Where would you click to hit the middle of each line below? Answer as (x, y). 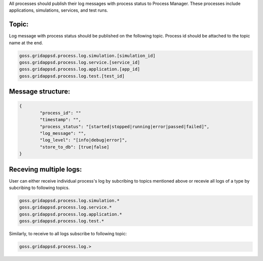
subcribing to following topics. (39, 188)
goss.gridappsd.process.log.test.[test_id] (72, 76)
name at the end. (26, 43)
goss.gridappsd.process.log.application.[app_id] (80, 69)
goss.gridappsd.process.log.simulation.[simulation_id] (87, 56)
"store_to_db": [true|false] (75, 147)
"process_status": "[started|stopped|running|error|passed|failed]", (124, 126)
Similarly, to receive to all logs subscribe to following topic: (68, 234)
